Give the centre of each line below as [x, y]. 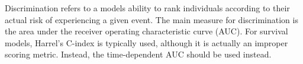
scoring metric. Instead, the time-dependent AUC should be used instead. [138, 54]
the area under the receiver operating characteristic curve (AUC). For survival [146, 31]
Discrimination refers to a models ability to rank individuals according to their [147, 8]
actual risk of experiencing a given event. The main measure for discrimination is [151, 19]
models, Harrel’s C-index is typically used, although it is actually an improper [146, 42]
